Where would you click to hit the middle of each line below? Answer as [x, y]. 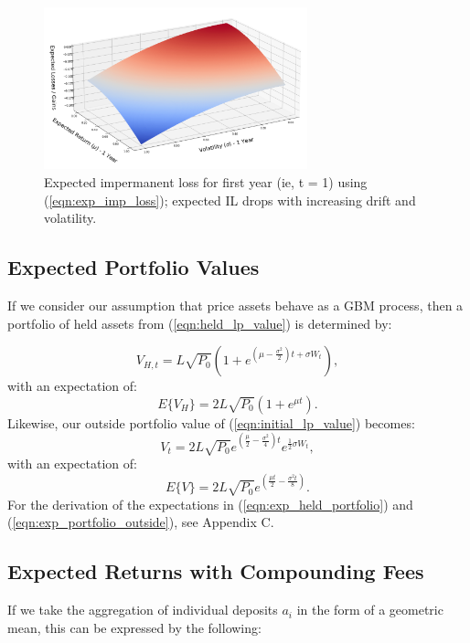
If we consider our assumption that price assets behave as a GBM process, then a [235, 306]
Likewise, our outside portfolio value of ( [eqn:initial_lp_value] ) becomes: [211, 422]
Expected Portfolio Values [134, 267]
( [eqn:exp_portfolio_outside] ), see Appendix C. [141, 522]
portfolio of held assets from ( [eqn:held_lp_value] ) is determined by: [200, 323]
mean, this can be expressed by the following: [134, 627]
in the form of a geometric [370, 610]
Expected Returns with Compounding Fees [216, 571]
